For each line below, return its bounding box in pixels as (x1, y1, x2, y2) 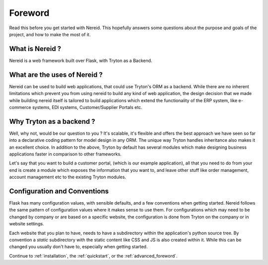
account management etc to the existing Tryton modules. (9, 174, 127, 180)
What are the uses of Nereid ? (9, 70, 103, 79)
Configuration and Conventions (9, 187, 109, 195)
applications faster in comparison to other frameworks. (9, 151, 122, 157)
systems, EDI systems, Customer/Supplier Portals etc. (32, 104, 142, 110)
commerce (9, 104, 32, 110)
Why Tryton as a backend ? (9, 117, 95, 126)
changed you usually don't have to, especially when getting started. (9, 244, 148, 250)
